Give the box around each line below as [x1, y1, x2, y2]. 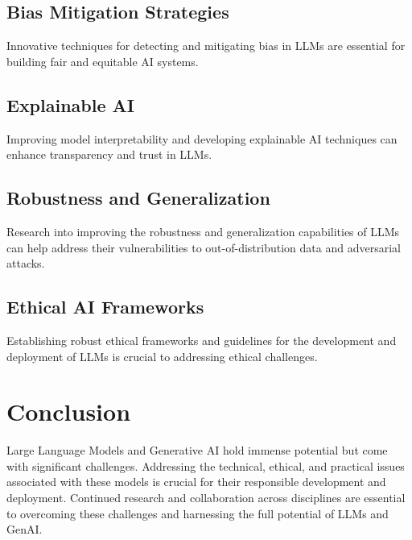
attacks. [6, 255, 45, 272]
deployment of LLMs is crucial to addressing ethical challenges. [6, 347, 318, 364]
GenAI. [6, 521, 43, 538]
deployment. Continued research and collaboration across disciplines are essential [6, 489, 406, 506]
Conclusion [6, 395, 131, 428]
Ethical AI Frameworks [6, 294, 204, 319]
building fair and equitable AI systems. [6, 52, 199, 69]
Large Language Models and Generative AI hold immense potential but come [6, 442, 388, 459]
